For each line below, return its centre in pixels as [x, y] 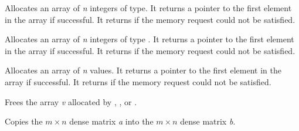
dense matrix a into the [111, 121]
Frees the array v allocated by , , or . [71, 101]
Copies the [24, 121]
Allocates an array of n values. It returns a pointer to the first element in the [143, 70]
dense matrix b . [208, 121]
